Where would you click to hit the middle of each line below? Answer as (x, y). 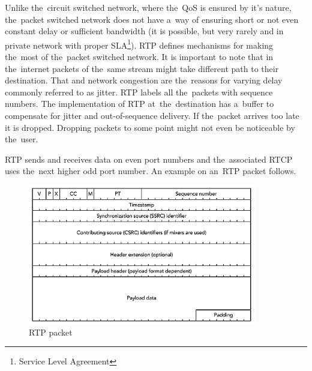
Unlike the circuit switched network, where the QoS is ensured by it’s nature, (148, 7)
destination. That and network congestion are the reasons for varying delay (144, 80)
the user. (22, 139)
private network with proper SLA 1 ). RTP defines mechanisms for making (139, 44)
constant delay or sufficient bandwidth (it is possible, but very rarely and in (144, 31)
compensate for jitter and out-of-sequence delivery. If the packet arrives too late (152, 115)
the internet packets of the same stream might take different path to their (142, 68)
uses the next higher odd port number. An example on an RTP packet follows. (151, 171)
